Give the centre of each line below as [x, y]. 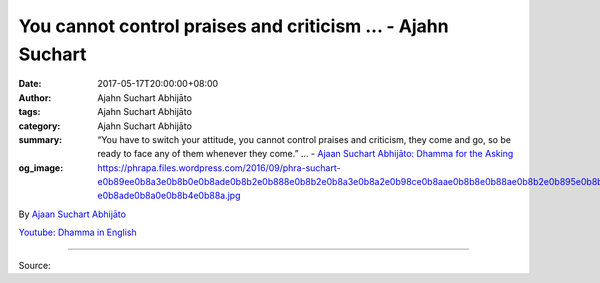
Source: [34, 265]
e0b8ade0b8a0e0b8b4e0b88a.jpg [169, 196]
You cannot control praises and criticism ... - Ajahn [233, 26]
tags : [29, 112]
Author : [35, 97]
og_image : [41, 167]
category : [39, 126]
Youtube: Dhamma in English [77, 232]
